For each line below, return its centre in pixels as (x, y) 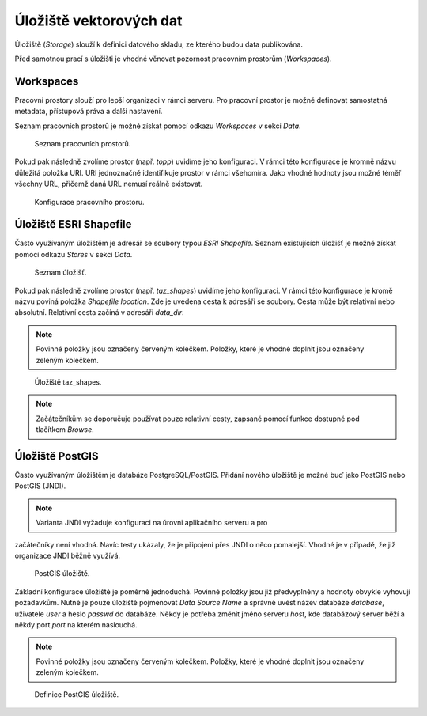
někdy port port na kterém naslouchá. (76, 624)
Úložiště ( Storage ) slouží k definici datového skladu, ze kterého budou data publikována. (159, 44)
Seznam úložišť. (60, 272)
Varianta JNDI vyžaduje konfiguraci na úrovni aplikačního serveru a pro (152, 523)
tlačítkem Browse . (65, 430)
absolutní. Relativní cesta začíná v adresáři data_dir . (100, 313)
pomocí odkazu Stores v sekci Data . (74, 254)
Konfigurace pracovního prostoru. (89, 202)
